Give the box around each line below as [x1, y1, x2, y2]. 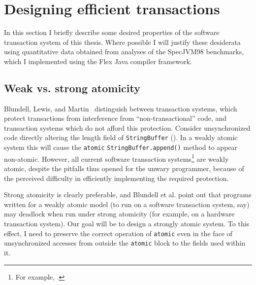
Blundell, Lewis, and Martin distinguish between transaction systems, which [4, 103, 237, 113]
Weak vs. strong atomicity [4, 80, 140, 95]
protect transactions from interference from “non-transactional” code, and [4, 113, 227, 123]
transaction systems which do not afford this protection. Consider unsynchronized [4, 122, 251, 133]
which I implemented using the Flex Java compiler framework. [4, 56, 192, 66]
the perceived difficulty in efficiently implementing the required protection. [4, 173, 229, 183]
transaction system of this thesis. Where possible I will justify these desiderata [4, 36, 241, 47]
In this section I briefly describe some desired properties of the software [4, 27, 220, 37]
